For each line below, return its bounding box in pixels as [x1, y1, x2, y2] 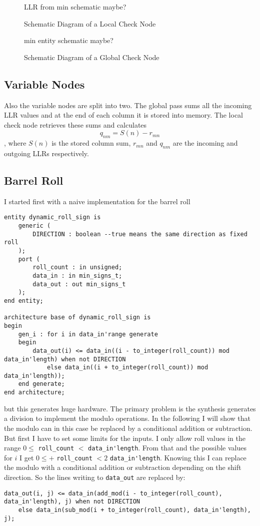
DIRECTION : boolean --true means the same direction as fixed [32, 230, 247, 238]
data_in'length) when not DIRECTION [4, 355, 126, 363]
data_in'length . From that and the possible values [88, 442, 247, 453]
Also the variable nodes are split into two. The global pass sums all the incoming [4, 100, 252, 110]
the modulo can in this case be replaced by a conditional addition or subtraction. [4, 422, 252, 433]
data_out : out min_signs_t [32, 280, 126, 288]
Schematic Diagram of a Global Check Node [24, 52, 159, 62]
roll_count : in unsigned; [32, 264, 122, 271]
